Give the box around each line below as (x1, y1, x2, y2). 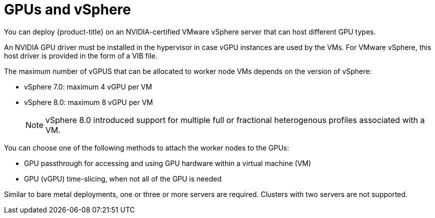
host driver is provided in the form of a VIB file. (4, 51, 158, 60)
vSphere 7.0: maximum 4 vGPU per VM (24, 82, 152, 91)
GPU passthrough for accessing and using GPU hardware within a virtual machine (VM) (24, 158, 311, 167)
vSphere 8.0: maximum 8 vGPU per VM (24, 97, 153, 106)
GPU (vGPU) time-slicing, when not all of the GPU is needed (24, 174, 222, 183)
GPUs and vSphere (4, 1, 131, 18)
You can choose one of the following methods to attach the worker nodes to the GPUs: (4, 143, 289, 152)
